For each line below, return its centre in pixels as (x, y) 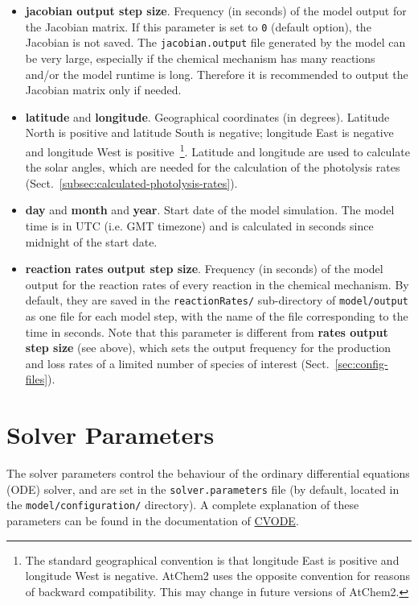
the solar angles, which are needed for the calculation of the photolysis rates (213, 167)
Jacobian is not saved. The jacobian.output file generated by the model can (215, 42)
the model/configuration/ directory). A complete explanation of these (183, 505)
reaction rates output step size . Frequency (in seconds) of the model (204, 269)
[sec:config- (361, 363)
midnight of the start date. (91, 241)
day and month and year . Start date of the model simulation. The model (210, 210)
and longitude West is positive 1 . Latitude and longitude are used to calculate (217, 150)
